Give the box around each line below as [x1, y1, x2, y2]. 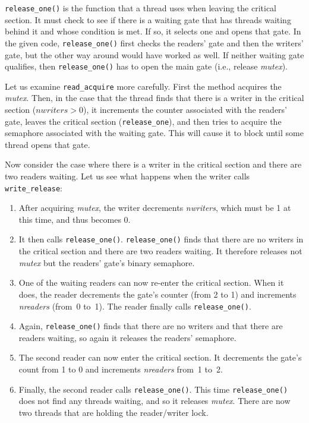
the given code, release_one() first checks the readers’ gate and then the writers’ [5, 36, 304, 49]
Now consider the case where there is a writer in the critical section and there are [5, 158, 302, 171]
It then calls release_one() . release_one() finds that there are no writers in [18, 233, 304, 245]
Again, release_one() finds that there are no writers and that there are [18, 320, 283, 332]
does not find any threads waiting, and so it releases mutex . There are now [18, 394, 291, 407]
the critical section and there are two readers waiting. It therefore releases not [18, 245, 302, 257]
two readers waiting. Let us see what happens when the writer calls [5, 170, 250, 182]
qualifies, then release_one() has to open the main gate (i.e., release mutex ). [5, 60, 288, 72]
